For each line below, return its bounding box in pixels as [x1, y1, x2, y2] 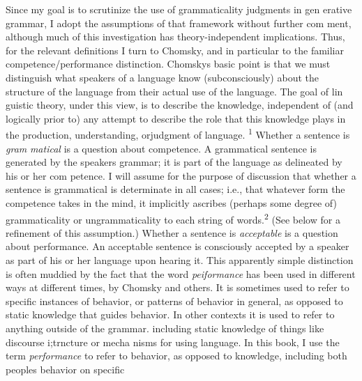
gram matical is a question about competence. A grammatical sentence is [6, 141, 317, 155]
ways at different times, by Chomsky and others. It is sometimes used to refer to [6, 280, 349, 295]
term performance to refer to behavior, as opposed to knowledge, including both [6, 348, 347, 363]
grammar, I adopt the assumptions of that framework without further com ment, [6, 15, 352, 30]
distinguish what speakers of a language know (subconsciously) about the [6, 70, 319, 84]
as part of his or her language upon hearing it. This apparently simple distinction [6, 253, 354, 267]
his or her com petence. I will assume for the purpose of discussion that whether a [6, 168, 356, 182]
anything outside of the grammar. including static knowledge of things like [6, 320, 324, 335]
